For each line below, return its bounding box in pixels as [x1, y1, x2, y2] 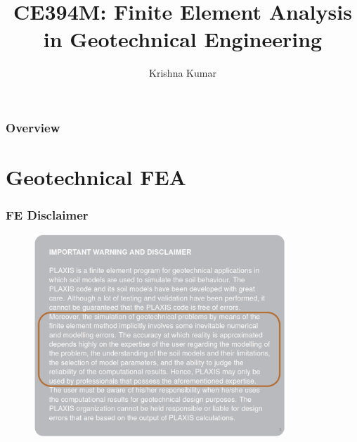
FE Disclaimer [6, 206, 89, 224]
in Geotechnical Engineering [43, 25, 323, 53]
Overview [6, 118, 60, 136]
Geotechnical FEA [6, 163, 186, 191]
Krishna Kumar [149, 65, 216, 80]
